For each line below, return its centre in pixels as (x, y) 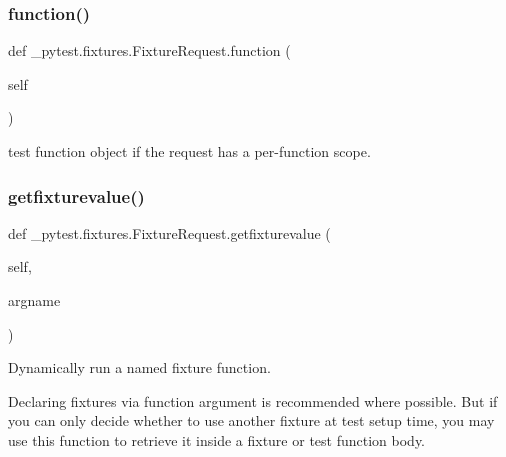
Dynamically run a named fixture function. (139, 367)
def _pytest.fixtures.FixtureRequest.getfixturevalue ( (169, 232)
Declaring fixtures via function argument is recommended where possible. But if (253, 400)
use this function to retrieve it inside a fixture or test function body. (217, 439)
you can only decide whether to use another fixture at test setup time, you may (251, 420)
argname (34, 300)
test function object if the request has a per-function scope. (189, 151)
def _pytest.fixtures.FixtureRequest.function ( (149, 50)
